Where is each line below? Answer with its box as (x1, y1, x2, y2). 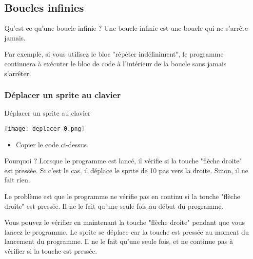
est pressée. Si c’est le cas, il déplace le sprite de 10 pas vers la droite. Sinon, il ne (4, 165, 249, 175)
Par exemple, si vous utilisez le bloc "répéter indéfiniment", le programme (4, 49, 224, 59)
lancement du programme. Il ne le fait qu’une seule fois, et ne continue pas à (4, 236, 233, 246)
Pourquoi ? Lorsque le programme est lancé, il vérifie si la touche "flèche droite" (4, 156, 242, 166)
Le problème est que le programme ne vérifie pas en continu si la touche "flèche (4, 191, 240, 201)
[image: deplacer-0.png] (4, 125, 85, 132)
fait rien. (4, 175, 30, 185)
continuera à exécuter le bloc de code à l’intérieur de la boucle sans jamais (4, 58, 227, 68)
